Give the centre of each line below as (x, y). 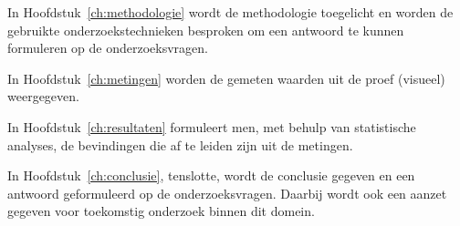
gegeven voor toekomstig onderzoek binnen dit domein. (161, 211)
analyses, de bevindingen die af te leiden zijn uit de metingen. (180, 144)
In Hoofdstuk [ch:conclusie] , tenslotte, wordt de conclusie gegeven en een (211, 175)
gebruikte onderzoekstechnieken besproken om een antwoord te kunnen (206, 30)
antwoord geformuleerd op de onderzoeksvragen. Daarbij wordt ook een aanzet (227, 193)
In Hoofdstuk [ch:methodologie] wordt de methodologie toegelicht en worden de (230, 12)
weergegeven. (43, 96)
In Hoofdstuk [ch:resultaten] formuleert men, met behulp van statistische (212, 126)
